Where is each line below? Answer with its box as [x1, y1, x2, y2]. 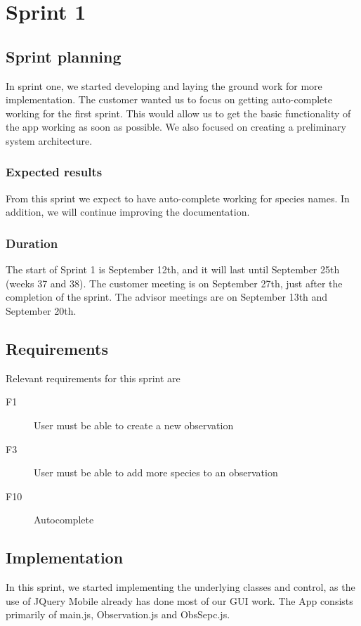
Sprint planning [6, 45, 122, 67]
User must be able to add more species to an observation [34, 465, 278, 480]
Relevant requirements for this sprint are [6, 370, 180, 385]
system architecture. [6, 133, 93, 148]
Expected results [6, 163, 103, 181]
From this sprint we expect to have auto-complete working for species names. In [6, 190, 350, 205]
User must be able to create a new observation [34, 417, 234, 432]
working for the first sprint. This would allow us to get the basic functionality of [6, 105, 351, 120]
